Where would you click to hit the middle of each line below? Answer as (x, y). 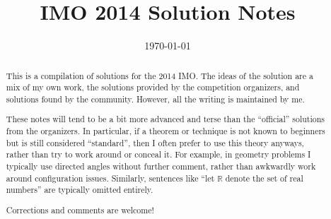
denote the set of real (264, 178)
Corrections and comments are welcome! (80, 209)
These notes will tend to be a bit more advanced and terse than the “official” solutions (165, 119)
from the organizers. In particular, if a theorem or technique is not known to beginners (165, 131)
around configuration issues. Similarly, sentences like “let (110, 178)
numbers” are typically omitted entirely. (80, 190)
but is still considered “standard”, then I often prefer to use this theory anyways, (155, 142)
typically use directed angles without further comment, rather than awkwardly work (161, 166)
